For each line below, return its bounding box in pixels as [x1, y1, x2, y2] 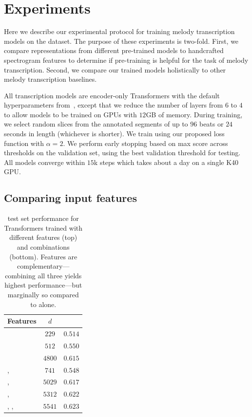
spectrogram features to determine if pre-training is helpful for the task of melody [4, 54, 249, 65]
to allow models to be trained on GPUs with [4, 109, 137, 119]
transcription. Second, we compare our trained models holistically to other [4, 64, 226, 74]
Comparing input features [4, 190, 137, 205]
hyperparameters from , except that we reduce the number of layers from [4, 100, 223, 110]
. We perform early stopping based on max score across [63, 138, 228, 148]
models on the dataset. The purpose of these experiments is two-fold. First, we [4, 36, 239, 46]
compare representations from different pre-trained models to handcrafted [4, 45, 224, 55]
